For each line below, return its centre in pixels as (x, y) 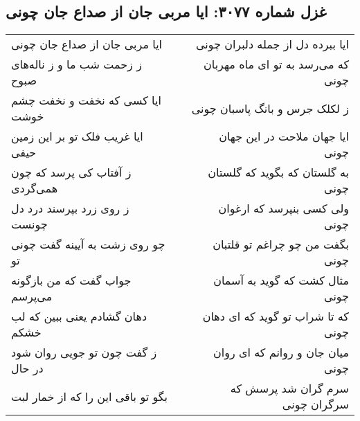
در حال (27, 368)
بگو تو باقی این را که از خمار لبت (89, 396)
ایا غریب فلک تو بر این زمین (77, 136)
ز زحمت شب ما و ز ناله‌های (76, 64)
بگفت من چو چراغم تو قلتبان (281, 244)
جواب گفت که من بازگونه (71, 280)
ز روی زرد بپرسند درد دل (70, 208)
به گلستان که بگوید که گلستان (278, 172)
